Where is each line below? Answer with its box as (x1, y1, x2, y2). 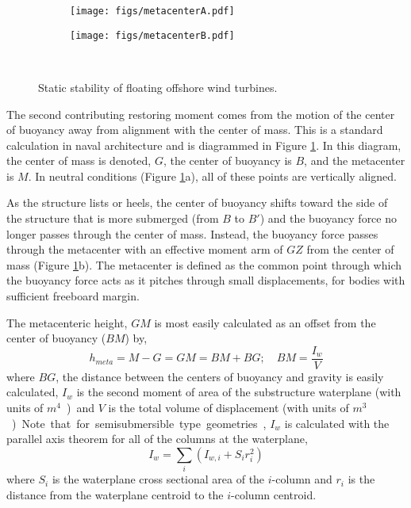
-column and (271, 471, 332, 487)
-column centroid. (231, 486, 317, 502)
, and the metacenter (304, 152, 405, 169)
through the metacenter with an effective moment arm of (6, 241, 283, 258)
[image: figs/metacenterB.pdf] (70, 29, 235, 41)
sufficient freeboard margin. (6, 288, 140, 304)
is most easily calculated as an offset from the (154, 314, 376, 330)
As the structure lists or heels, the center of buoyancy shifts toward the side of (6, 194, 388, 211)
